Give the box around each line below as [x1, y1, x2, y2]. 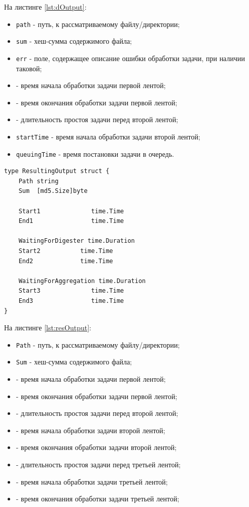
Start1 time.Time [18, 207, 124, 215]
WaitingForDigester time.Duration [18, 237, 135, 245]
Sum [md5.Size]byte [18, 187, 88, 195]
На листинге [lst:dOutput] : [4, 2, 87, 12]
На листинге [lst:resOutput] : [4, 322, 92, 333]
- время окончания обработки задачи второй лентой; [16, 442, 177, 453]
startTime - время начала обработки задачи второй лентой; [16, 131, 200, 142]
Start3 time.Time [18, 287, 124, 295]
